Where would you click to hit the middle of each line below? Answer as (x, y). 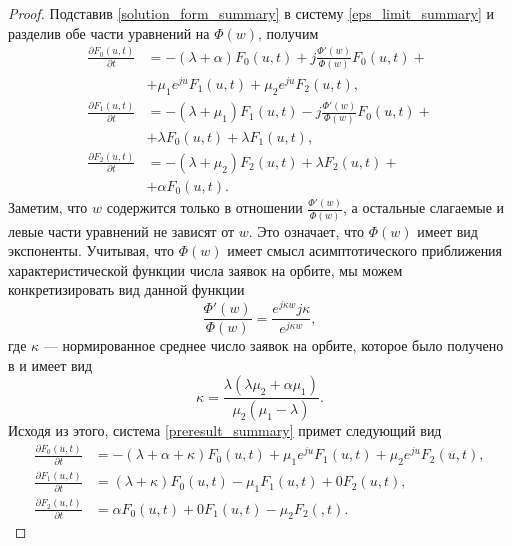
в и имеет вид (50, 364)
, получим (288, 32)
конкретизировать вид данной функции (126, 289)
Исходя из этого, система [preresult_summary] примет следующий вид (225, 430)
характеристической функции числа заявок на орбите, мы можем (205, 269)
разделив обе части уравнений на (109, 32)
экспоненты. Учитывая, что (91, 250)
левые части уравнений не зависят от (121, 230)
